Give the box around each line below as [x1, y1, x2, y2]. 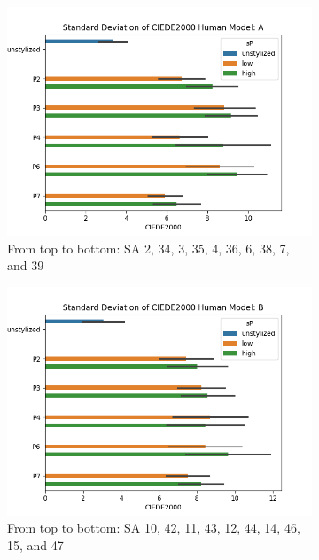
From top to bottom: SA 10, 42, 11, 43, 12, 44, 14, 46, [7, 518, 300, 537]
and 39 [7, 256, 44, 275]
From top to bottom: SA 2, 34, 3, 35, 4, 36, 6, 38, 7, [7, 238, 290, 257]
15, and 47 [7, 535, 64, 554]
